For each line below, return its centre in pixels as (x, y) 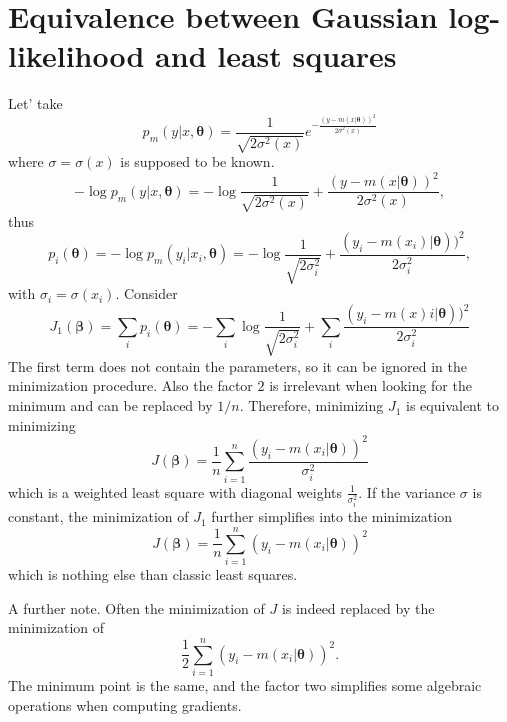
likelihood (76, 55)
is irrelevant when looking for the (370, 385)
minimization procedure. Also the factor (130, 385)
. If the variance (407, 491)
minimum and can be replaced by (110, 405)
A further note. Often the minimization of (136, 607)
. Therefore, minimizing (311, 405)
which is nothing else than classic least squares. (153, 574)
